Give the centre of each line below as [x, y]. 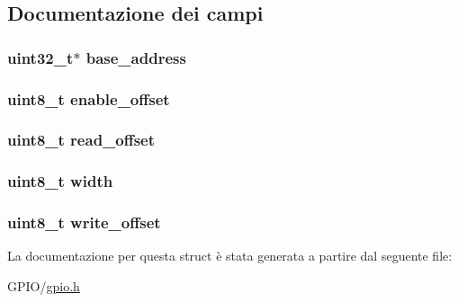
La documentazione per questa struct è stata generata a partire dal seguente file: [230, 256]
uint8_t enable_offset [89, 98]
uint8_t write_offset [84, 222]
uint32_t [40, 57]
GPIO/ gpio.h [44, 285]
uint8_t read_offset [81, 140]
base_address [136, 57]
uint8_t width [60, 181]
